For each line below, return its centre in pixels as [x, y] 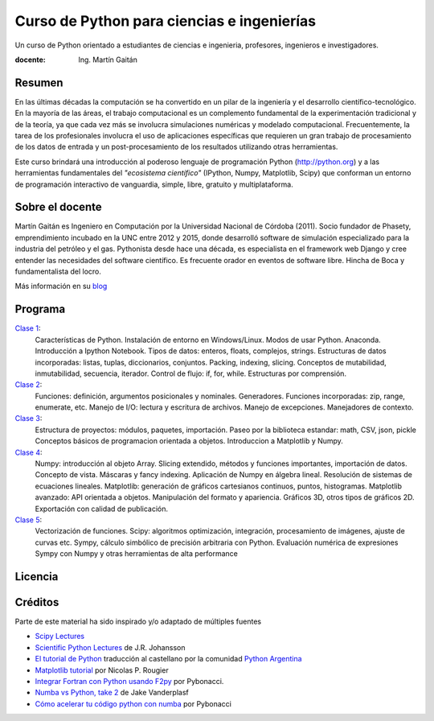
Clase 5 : [29, 520]
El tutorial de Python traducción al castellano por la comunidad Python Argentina [168, 659]
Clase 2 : [29, 385]
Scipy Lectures [59, 637]
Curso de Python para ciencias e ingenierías [166, 21]
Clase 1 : [28, 328]
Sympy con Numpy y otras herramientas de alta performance [137, 554]
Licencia [37, 577]
